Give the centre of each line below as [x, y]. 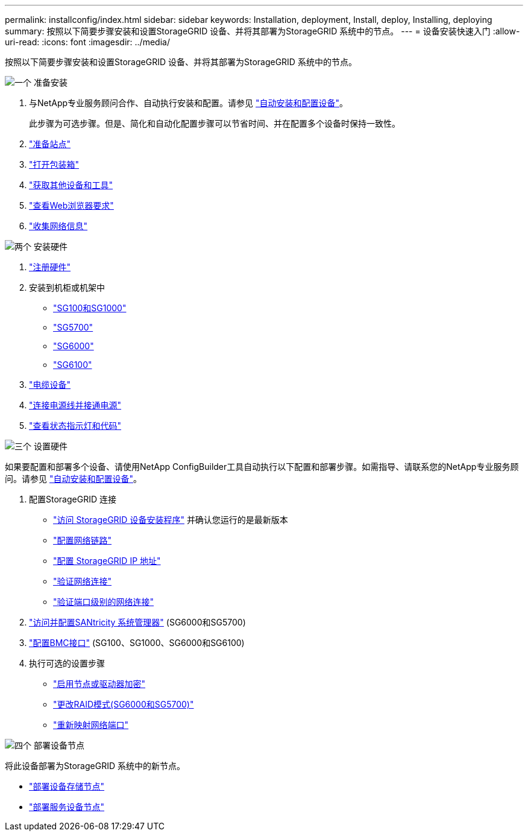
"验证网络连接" [83, 581]
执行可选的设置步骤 [67, 663]
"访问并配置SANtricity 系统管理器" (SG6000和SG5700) [137, 622]
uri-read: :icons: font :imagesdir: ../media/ [87, 42]
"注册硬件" [50, 267]
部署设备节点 [59, 745]
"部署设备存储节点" [67, 786]
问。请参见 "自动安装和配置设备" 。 [73, 479]
